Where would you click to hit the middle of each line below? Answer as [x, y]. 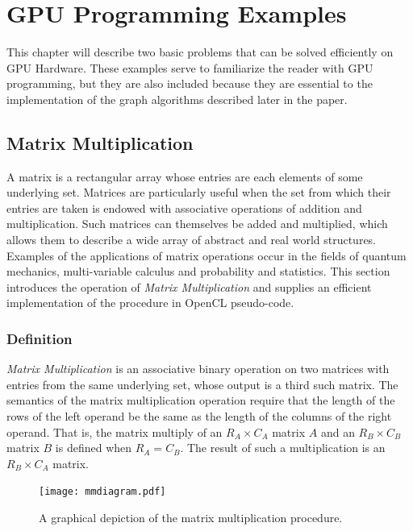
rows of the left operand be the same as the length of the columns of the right [199, 416]
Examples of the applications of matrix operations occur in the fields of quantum [206, 255]
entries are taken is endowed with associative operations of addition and [184, 207]
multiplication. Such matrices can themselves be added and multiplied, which [197, 224]
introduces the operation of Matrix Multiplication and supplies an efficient [189, 286]
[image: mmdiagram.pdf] [102, 492]
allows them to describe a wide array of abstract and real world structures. [192, 240]
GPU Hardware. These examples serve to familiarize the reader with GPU [190, 67]
